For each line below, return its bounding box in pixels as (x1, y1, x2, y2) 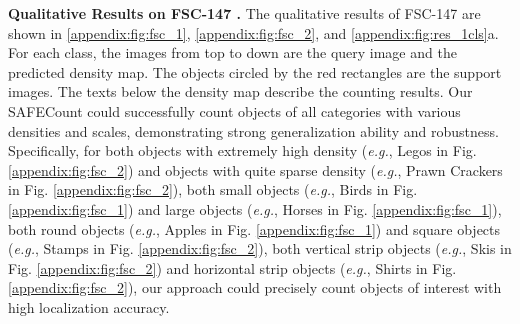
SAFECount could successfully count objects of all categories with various (8, 100, 461, 121)
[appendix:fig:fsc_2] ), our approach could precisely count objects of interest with (8, 277, 502, 298)
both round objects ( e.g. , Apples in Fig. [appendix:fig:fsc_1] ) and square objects (8, 218, 501, 239)
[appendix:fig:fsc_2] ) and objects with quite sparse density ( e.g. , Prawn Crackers (8, 159, 503, 180)
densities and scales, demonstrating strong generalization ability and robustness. (8, 120, 499, 141)
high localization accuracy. (8, 296, 170, 317)
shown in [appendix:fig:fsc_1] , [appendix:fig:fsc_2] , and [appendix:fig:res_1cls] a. (8, 22, 499, 43)
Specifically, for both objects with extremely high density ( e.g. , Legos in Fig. (8, 140, 477, 161)
